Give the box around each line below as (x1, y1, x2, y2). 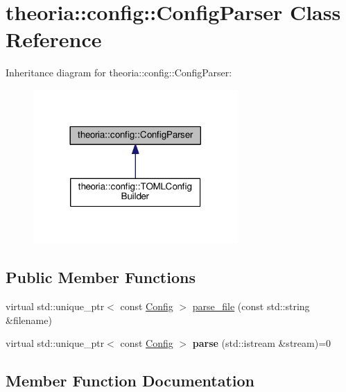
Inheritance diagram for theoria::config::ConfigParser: (6, 65, 232, 80)
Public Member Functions (6, 266, 196, 288)
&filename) (6, 312, 52, 327)
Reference (6, 25, 102, 53)
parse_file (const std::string (192, 299, 310, 314)
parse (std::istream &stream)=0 (192, 336, 331, 350)
